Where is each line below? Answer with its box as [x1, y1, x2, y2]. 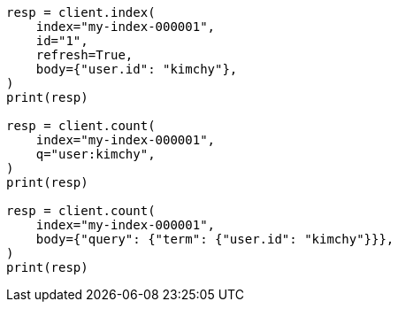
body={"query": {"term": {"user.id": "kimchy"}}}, [35, 232, 394, 246]
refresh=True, [35, 48, 134, 62]
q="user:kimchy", [35, 147, 156, 161]
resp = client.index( [6, 5, 156, 19]
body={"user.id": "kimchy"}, [35, 62, 238, 76]
